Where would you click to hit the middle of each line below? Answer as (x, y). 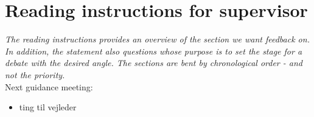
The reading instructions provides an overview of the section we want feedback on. (157, 39)
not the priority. (35, 74)
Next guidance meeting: (49, 86)
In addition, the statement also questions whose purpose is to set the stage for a (154, 51)
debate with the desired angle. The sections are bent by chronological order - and (154, 63)
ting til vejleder (48, 107)
